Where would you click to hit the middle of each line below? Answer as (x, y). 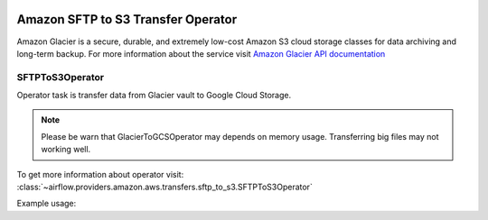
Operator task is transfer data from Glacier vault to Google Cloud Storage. (154, 96)
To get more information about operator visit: (100, 174)
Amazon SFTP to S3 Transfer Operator (127, 19)
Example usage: (47, 204)
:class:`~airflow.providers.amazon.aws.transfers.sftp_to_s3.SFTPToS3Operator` (165, 187)
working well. (66, 150)
